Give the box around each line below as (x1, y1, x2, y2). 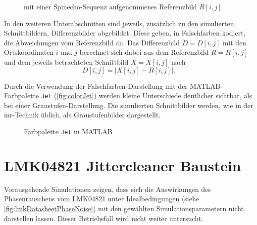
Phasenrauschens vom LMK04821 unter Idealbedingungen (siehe (4, 193, 199, 204)
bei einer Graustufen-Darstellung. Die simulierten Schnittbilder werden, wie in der (4, 100, 254, 110)
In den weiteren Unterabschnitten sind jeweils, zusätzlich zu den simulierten (4, 18, 234, 28)
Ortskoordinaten (4, 47, 54, 57)
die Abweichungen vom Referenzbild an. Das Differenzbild (4, 37, 180, 47)
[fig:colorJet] (56, 90, 94, 101)
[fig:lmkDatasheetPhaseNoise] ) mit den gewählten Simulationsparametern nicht (4, 203, 244, 213)
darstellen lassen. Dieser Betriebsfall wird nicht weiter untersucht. (4, 213, 204, 223)
